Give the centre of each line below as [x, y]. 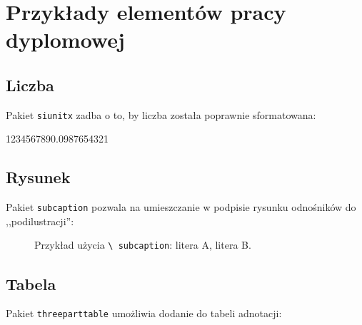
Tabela [31, 283]
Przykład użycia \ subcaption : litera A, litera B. [143, 245]
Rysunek [38, 177]
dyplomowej [65, 40]
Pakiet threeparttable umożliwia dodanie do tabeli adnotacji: [144, 313]
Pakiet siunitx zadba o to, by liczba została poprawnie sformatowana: [161, 114]
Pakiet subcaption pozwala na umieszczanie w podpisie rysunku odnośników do [181, 207]
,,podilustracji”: [40, 221]
